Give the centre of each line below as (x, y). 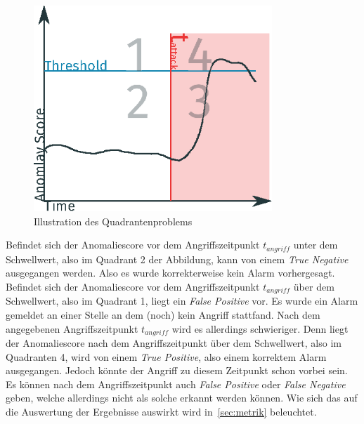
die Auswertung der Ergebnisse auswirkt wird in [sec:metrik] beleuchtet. (161, 412)
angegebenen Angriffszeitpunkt (72, 328)
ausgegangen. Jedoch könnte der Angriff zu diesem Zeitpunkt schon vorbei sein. (177, 370)
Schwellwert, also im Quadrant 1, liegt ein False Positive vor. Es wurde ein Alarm (182, 301)
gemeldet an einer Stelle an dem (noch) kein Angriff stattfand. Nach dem (163, 315)
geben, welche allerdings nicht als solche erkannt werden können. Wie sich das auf (182, 398)
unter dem (316, 245)
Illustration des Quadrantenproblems (113, 221)
